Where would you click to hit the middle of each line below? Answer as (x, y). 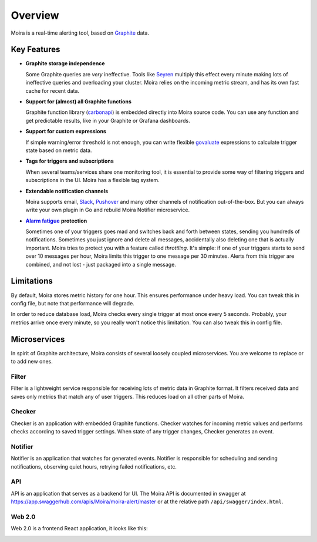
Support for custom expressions (66, 132)
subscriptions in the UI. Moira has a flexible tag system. (92, 180)
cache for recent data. (52, 90)
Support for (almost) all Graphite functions (78, 102)
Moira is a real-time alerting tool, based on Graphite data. (80, 33)
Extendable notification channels (67, 191)
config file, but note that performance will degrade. (72, 303)
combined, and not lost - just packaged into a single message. (101, 264)
